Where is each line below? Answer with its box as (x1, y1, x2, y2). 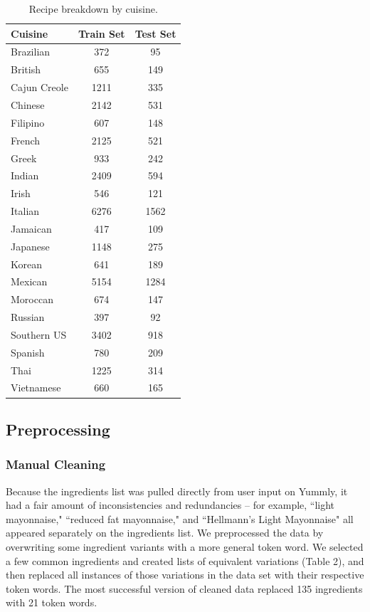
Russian (11, 310, 45, 325)
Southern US (11, 327, 67, 342)
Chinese (11, 97, 45, 112)
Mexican (11, 274, 48, 289)
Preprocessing (6, 418, 110, 440)
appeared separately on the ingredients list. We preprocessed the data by (6, 525, 324, 540)
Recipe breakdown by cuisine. (28, 1, 158, 16)
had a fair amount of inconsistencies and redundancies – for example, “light (6, 497, 335, 512)
